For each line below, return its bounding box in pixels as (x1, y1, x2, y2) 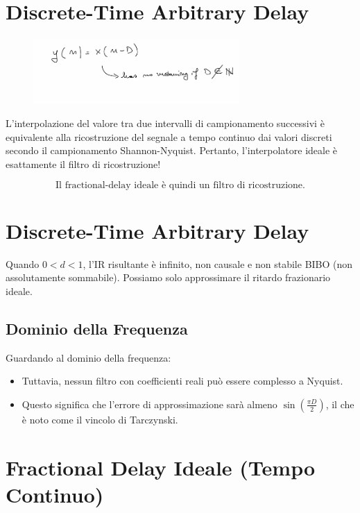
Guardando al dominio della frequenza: (6, 350, 171, 364)
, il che (325, 396, 354, 411)
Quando (6, 256, 40, 271)
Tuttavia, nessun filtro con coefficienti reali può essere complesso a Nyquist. (22, 373, 343, 388)
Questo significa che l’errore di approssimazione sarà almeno (22, 396, 277, 411)
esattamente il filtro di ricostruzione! (6, 156, 161, 171)
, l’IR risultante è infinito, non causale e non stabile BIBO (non (83, 256, 353, 271)
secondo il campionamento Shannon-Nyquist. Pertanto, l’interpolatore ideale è (6, 143, 338, 158)
